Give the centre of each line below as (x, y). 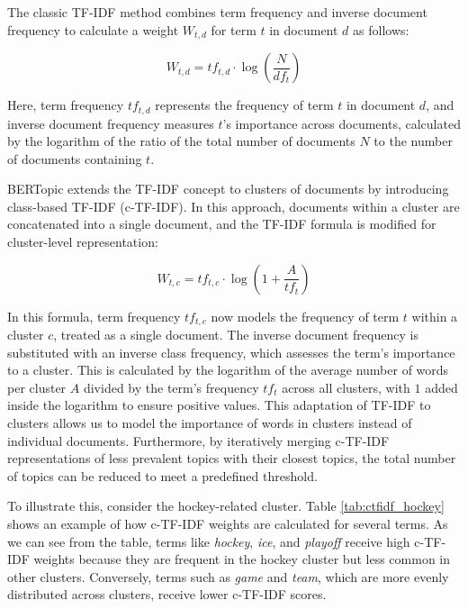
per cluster (37, 387)
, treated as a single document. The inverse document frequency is (236, 335)
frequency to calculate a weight (93, 29)
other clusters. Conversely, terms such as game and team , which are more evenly (228, 576)
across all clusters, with (346, 387)
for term (234, 29)
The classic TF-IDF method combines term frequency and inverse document (217, 12)
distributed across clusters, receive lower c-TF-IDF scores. (167, 594)
